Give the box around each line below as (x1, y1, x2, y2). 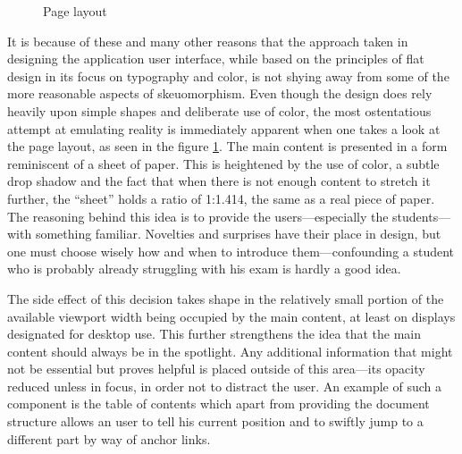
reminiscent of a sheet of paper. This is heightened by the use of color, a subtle (7, 154, 440, 172)
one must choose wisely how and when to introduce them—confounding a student (7, 241, 455, 260)
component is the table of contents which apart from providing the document (7, 394, 430, 413)
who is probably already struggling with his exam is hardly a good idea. (7, 259, 401, 278)
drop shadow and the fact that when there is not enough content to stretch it (7, 172, 431, 190)
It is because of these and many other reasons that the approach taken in (7, 31, 408, 50)
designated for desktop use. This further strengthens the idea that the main (7, 324, 422, 343)
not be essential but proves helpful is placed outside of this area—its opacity (7, 359, 425, 378)
